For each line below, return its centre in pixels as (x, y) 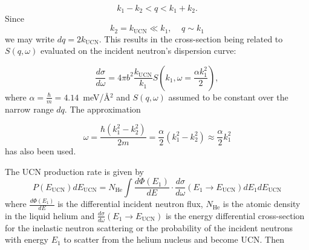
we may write (30, 38)
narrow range (29, 109)
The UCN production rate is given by (74, 171)
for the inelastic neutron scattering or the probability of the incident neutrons (149, 227)
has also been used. (41, 151)
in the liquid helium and (50, 215)
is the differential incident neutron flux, (130, 204)
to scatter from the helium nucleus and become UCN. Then (174, 239)
